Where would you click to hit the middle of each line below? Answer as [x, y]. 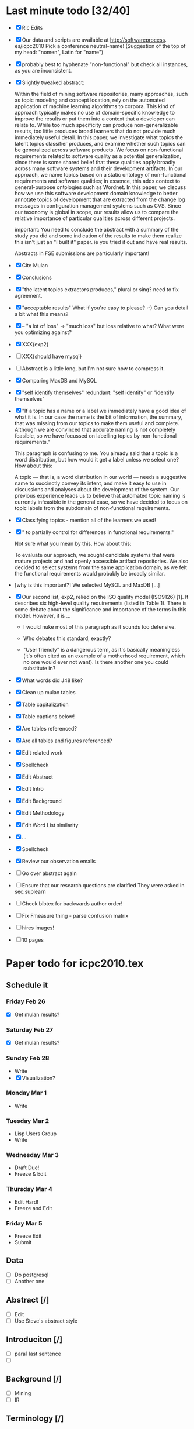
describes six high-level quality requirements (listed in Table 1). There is [100, 603]
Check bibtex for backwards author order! [72, 903]
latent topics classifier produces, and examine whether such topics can [100, 143]
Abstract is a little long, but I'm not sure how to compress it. [93, 368]
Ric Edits [32, 27]
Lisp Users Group [36, 1134]
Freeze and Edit [33, 1208]
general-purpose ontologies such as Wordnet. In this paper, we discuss [100, 187]
